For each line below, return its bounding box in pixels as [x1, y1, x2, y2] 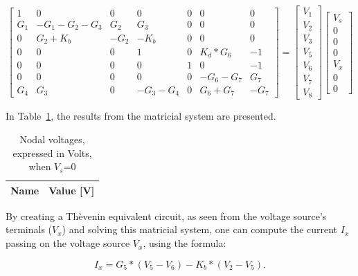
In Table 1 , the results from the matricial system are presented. [6, 109, 276, 123]
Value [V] [48, 183, 95, 197]
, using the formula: [143, 236, 226, 250]
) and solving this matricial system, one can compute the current [62, 222, 338, 237]
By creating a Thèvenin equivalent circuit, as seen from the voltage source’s [6, 208, 327, 223]
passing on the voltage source [6, 236, 130, 250]
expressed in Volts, [12, 145, 92, 160]
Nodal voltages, [19, 132, 85, 146]
